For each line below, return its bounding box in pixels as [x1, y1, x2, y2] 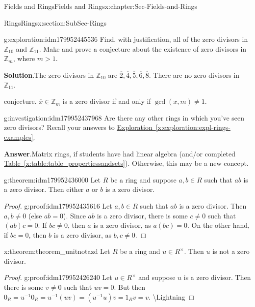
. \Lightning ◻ [149, 291, 195, 302]
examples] [4, 131, 33, 142]
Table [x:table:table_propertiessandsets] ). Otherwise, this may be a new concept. [4, 158, 249, 168]
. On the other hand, [187, 220, 250, 230]
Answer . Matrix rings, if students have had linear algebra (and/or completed [4, 148, 235, 158]
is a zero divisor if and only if [62, 96, 151, 106]
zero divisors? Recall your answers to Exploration [4, 122, 153, 132]
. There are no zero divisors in [149, 69, 240, 80]
